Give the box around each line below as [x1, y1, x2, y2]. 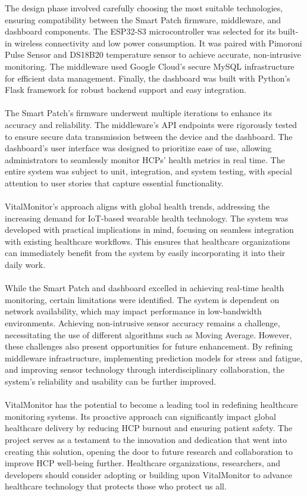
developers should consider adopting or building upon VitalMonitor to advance [5, 468, 293, 481]
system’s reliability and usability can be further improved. [5, 375, 217, 387]
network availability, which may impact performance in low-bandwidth [5, 305, 262, 317]
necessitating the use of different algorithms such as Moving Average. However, [5, 328, 292, 341]
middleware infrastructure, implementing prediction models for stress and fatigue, [5, 351, 303, 364]
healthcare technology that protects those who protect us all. [5, 480, 227, 492]
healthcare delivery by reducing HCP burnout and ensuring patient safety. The [5, 422, 293, 434]
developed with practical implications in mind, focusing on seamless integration [5, 223, 294, 236]
